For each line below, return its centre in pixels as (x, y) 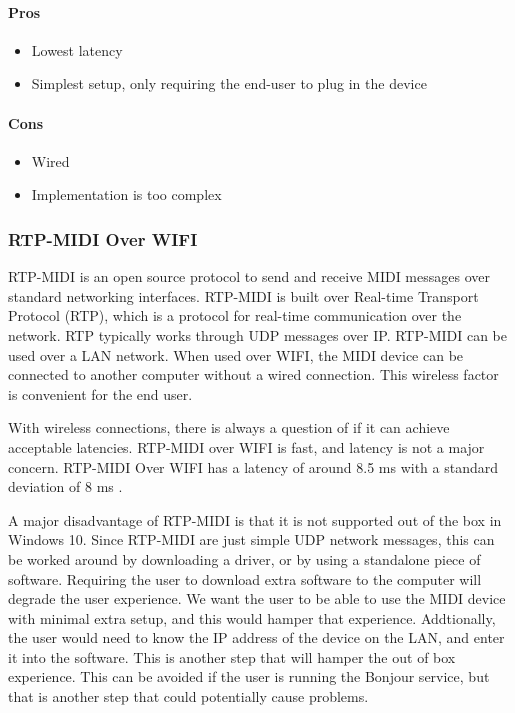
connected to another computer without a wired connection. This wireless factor (253, 374)
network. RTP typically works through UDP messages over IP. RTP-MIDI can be (257, 334)
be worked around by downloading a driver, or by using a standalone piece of (244, 558)
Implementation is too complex (126, 194)
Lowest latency (77, 49)
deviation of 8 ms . (65, 486)
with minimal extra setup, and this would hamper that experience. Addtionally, (252, 617)
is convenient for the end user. (100, 393)
